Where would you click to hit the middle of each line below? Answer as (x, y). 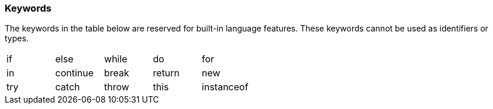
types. (17, 38)
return (166, 73)
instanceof (225, 87)
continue (75, 73)
